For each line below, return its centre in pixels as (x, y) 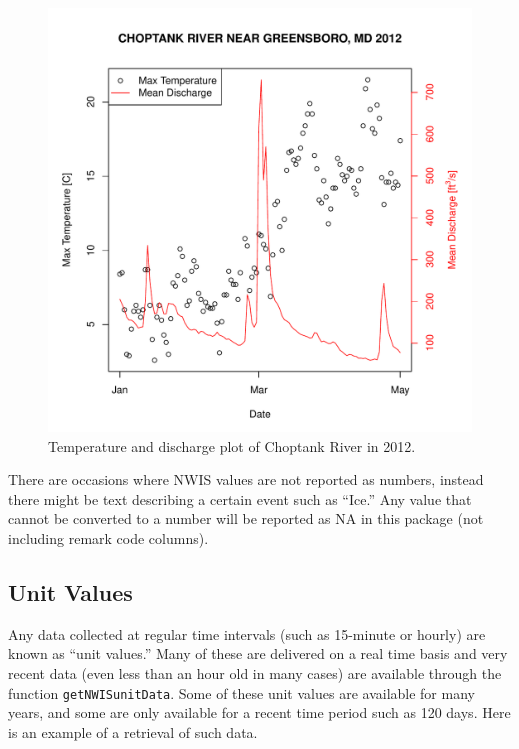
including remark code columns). (108, 537)
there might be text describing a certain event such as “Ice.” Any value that (240, 498)
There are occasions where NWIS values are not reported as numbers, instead (246, 479)
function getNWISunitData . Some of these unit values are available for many (241, 692)
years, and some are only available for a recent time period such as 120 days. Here (259, 712)
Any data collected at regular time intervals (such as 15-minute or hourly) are (247, 633)
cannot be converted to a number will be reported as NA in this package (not (246, 518)
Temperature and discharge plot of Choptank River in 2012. (232, 445)
